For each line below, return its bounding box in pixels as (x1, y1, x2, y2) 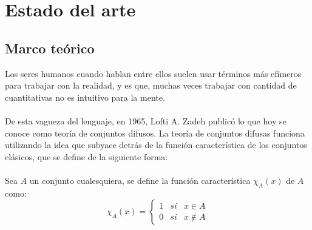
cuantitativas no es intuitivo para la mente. (5, 90, 165, 103)
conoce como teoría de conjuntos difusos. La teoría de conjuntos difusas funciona (5, 126, 305, 139)
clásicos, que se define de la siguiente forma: (5, 150, 168, 163)
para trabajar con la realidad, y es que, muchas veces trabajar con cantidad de (5, 79, 297, 92)
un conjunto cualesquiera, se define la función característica (29, 174, 251, 186)
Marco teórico (5, 38, 95, 57)
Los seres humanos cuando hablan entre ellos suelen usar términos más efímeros (5, 67, 302, 79)
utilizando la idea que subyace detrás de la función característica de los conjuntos (5, 138, 307, 151)
